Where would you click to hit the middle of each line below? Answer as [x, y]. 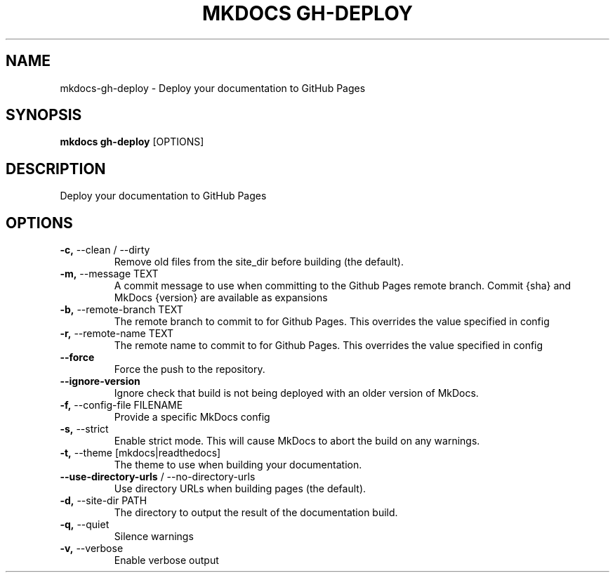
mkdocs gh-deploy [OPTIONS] [132, 142]
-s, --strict [84, 429]
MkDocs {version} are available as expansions [221, 298]
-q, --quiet [85, 525]
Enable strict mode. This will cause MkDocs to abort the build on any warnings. [297, 441]
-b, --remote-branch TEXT [121, 310]
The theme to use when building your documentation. [238, 465]
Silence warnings [154, 537]
